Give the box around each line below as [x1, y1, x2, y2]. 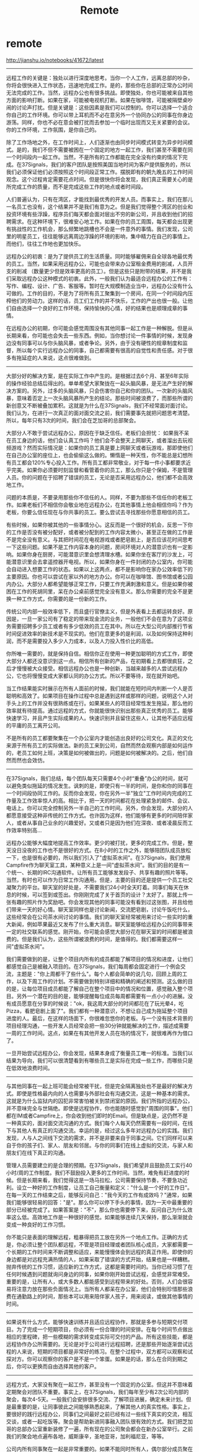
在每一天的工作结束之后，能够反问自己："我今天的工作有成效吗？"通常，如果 [6, 1191, 193, 1198]
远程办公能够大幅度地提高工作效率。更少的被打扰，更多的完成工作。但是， [6, 839, 188, 846]
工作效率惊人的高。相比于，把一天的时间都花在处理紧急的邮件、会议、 [21, 797, 193, 804]
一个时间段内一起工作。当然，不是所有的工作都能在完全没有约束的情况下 [6, 153, 182, 161]
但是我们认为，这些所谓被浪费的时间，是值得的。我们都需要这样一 [21, 935, 182, 943]
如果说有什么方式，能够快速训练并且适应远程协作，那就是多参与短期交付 [6, 1318, 182, 1325]
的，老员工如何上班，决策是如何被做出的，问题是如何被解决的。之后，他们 [6, 749, 188, 756]
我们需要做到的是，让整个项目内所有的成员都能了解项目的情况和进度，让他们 [6, 955, 193, 963]
